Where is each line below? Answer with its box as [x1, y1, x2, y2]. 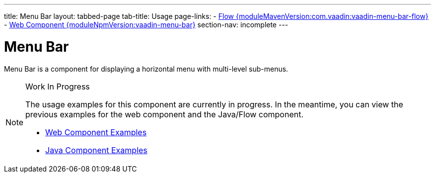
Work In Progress [25, 81, 90, 91]
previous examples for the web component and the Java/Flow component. [25, 109, 304, 119]
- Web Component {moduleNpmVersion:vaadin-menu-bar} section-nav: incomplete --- [4, 20, 289, 29]
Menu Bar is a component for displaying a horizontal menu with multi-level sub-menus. [4, 64, 289, 73]
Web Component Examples [45, 127, 147, 137]
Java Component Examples [45, 145, 147, 155]
